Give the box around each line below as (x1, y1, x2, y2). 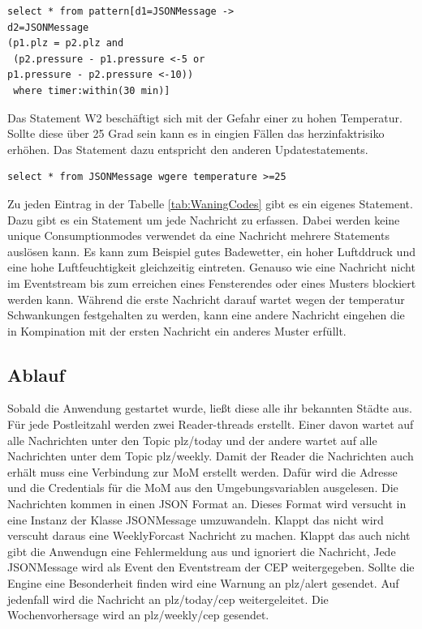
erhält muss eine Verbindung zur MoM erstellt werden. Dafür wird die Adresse (7, 463, 398, 480)
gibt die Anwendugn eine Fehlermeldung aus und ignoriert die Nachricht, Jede (7, 542, 396, 559)
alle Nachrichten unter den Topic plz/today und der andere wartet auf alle (7, 431, 377, 448)
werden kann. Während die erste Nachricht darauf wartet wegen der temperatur (7, 290, 405, 307)
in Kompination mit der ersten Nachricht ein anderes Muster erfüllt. (7, 322, 347, 339)
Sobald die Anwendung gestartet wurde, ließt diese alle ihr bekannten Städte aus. (7, 400, 412, 417)
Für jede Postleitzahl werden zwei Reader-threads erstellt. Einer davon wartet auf (7, 416, 414, 433)
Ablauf (7, 362, 65, 387)
